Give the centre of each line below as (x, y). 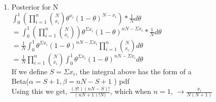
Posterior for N (35, 7)
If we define (29, 71)
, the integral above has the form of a (133, 71)
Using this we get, (39, 91)
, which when (131, 91)
